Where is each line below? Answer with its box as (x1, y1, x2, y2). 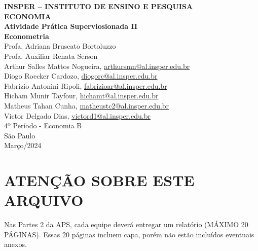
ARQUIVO (4, 190, 84, 210)
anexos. (4, 239, 27, 249)
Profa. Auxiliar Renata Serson (4, 50, 98, 61)
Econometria (4, 30, 49, 41)
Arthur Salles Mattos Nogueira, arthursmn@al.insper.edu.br (4, 60, 190, 71)
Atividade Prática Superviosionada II (4, 21, 138, 31)
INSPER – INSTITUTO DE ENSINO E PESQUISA (4, 1, 193, 11)
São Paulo (4, 130, 35, 140)
